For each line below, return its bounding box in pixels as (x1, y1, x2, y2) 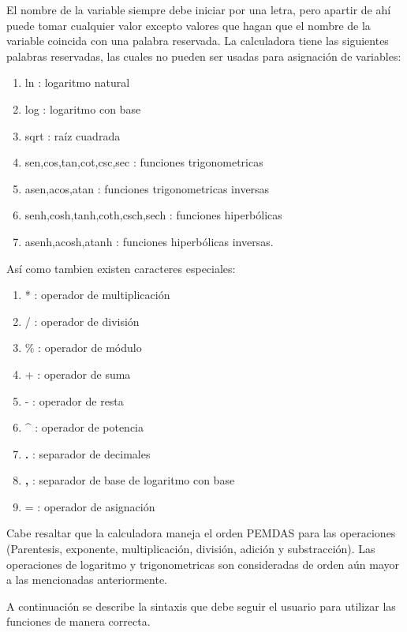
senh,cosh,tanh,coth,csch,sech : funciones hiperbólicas (24, 207, 282, 223)
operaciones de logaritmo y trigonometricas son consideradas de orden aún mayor (6, 555, 400, 572)
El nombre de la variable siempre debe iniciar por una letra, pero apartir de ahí (6, 2, 391, 17)
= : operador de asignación (24, 498, 155, 514)
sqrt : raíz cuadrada (24, 127, 121, 144)
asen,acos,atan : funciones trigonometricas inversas (24, 180, 270, 196)
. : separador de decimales (24, 445, 151, 462)
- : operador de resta (24, 392, 124, 409)
